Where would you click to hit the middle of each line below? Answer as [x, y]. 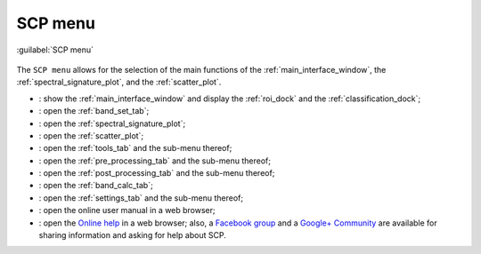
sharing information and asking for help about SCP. [132, 235]
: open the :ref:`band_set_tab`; [94, 111]
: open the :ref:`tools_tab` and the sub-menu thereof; [135, 148]
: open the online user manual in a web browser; [127, 210]
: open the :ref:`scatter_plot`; [91, 135]
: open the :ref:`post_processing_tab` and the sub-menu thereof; [157, 173]
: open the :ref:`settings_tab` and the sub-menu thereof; [141, 198]
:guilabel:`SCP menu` [55, 50]
